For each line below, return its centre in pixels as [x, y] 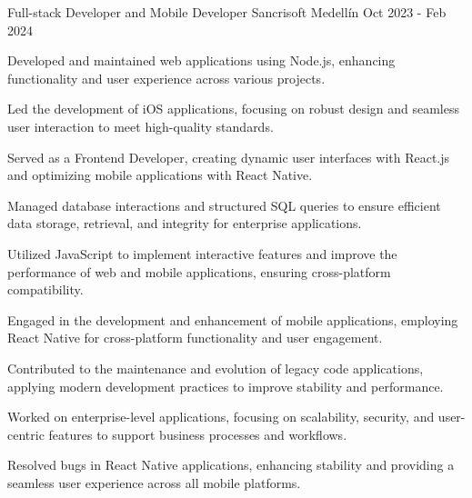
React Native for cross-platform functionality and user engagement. [195, 338]
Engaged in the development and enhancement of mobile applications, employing [233, 319]
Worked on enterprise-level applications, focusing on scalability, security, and [221, 417]
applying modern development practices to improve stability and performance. [226, 386]
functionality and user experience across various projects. [166, 78]
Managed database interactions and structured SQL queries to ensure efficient [224, 205]
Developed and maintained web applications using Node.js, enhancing [201, 60]
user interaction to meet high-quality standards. [141, 126]
